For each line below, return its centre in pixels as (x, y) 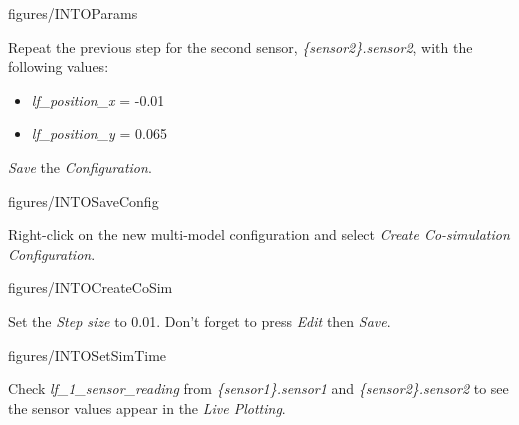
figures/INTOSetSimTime (87, 354)
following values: (58, 66)
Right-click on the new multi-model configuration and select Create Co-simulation (259, 234)
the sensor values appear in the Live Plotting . (147, 407)
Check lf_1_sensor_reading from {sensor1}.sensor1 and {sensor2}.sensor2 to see (258, 388)
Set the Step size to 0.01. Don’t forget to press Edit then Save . (199, 320)
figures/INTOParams (73, 13)
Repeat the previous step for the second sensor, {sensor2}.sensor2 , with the (240, 46)
